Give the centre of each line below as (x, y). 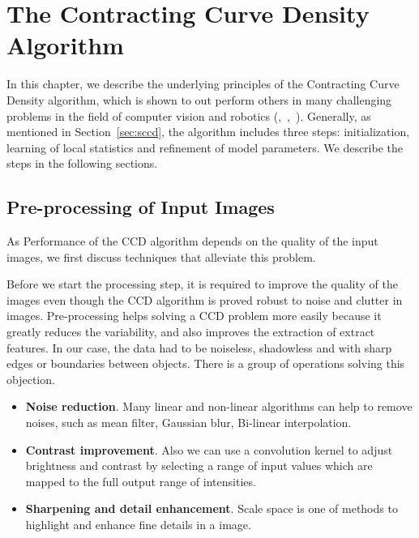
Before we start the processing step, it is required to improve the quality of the (202, 284)
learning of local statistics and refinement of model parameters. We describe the (205, 147)
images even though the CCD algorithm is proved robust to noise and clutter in (205, 299)
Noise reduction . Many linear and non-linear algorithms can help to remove (219, 406)
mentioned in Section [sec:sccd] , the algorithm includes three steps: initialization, (208, 132)
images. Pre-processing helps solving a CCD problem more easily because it (194, 316)
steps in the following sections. (82, 163)
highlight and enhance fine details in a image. (138, 524)
